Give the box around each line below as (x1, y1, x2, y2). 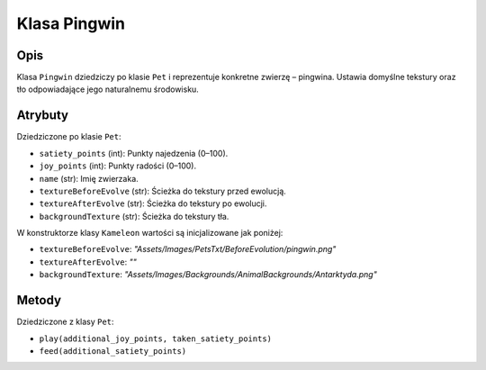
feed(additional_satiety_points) (39, 346, 187, 356)
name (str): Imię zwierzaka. (39, 173, 139, 184)
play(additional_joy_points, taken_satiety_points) (39, 333, 273, 344)
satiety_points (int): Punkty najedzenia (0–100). (39, 148, 229, 158)
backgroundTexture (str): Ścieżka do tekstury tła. (39, 211, 229, 221)
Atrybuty (16, 108, 69, 123)
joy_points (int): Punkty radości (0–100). (39, 160, 197, 171)
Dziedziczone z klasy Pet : (16, 316, 114, 328)
